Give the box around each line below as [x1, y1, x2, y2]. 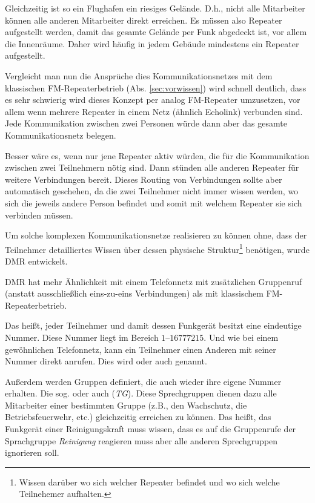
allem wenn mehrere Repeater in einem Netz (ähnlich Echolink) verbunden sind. [5, 105, 303, 117]
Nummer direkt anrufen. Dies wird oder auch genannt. [5, 355, 207, 367]
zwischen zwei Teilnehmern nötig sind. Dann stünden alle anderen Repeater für [5, 161, 299, 174]
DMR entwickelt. [5, 254, 68, 267]
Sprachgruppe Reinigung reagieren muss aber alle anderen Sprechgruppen [5, 434, 278, 447]
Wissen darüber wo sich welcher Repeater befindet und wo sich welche [19, 475, 280, 488]
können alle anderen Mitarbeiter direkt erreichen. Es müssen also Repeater [5, 13, 282, 26]
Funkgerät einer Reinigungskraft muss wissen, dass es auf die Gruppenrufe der [5, 422, 296, 435]
